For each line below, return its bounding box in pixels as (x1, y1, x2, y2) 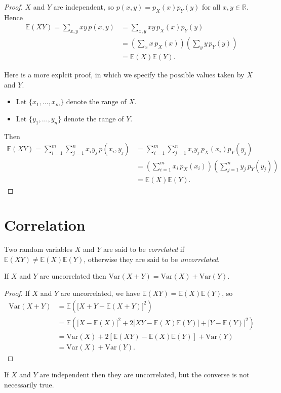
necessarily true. (4, 379, 54, 389)
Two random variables (4, 244, 73, 254)
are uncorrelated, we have (60, 288, 140, 298)
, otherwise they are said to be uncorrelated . (84, 253, 220, 264)
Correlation (4, 214, 86, 235)
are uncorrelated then (39, 271, 106, 281)
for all (202, 2, 221, 12)
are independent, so (53, 2, 114, 12)
